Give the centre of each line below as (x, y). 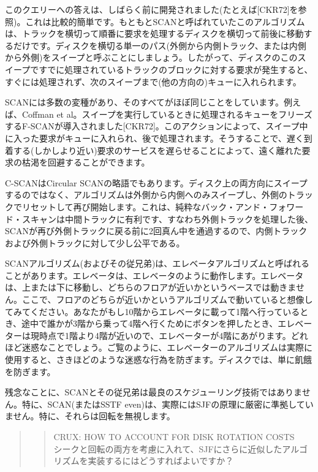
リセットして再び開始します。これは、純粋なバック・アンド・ (146, 206)
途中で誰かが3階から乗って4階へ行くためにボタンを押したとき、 (150, 323)
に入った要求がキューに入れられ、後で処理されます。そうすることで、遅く (154, 138)
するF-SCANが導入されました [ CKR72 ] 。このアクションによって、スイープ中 (157, 126)
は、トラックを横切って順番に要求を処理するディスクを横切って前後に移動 (154, 33)
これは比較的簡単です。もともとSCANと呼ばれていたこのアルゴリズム (165, 21)
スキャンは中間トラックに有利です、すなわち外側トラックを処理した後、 (167, 219)
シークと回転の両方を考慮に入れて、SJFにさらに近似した (168, 448)
